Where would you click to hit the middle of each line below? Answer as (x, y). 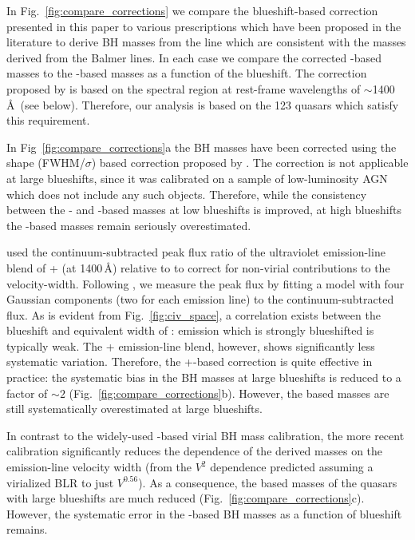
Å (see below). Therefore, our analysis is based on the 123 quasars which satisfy (203, 104)
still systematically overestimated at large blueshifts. (134, 409)
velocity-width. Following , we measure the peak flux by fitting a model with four (206, 283)
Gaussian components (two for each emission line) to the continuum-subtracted (200, 299)
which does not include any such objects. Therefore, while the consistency (187, 194)
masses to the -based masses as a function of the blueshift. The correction (187, 73)
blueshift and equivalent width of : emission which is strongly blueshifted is (190, 330)
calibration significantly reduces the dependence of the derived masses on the (195, 451)
